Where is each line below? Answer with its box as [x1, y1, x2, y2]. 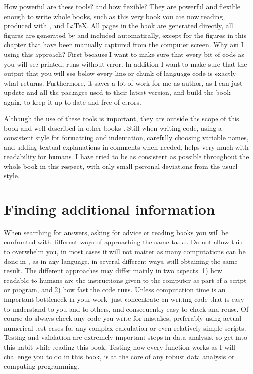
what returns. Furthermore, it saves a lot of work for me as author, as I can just [4, 77, 243, 88]
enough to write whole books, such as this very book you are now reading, [4, 11, 225, 21]
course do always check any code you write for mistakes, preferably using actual [4, 313, 242, 323]
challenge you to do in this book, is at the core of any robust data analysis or [4, 351, 235, 361]
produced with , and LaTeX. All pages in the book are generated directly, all [4, 20, 233, 31]
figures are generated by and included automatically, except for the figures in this [4, 30, 247, 40]
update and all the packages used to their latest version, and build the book [4, 87, 231, 97]
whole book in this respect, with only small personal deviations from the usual [4, 161, 238, 171]
